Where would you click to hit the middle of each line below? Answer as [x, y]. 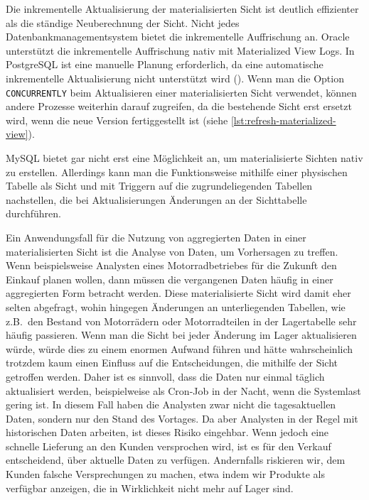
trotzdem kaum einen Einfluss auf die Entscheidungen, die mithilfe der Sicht [172, 363]
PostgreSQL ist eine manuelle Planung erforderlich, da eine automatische [165, 64]
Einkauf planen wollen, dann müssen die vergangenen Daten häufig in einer [170, 279]
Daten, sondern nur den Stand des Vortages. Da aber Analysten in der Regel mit [182, 418]
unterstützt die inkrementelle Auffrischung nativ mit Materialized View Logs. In [180, 50]
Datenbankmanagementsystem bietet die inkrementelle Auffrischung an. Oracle [178, 37]
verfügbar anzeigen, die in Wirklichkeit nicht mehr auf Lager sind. [150, 488]
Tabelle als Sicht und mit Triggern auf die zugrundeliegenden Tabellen [159, 186]
